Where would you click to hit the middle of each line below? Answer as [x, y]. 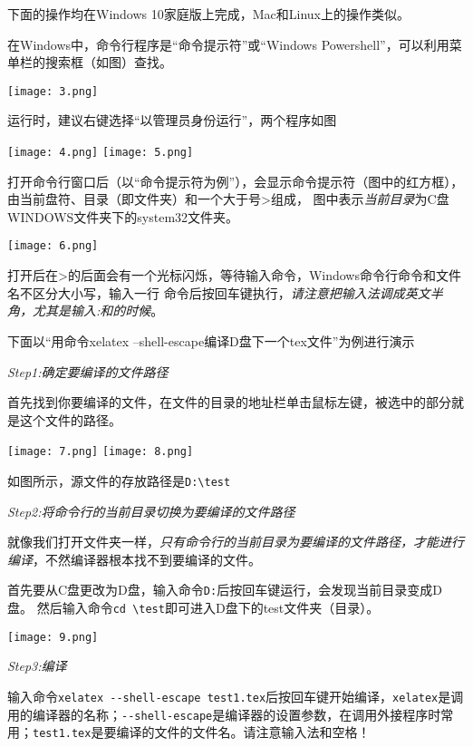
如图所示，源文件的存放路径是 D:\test [119, 480]
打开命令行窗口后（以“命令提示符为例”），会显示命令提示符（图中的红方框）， [236, 181]
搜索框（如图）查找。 [108, 62]
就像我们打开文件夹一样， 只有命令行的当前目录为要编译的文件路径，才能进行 [236, 542]
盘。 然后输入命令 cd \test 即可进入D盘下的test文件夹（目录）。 [193, 608]
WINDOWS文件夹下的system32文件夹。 [123, 216]
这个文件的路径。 [70, 419]
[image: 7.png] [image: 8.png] [101, 452]
